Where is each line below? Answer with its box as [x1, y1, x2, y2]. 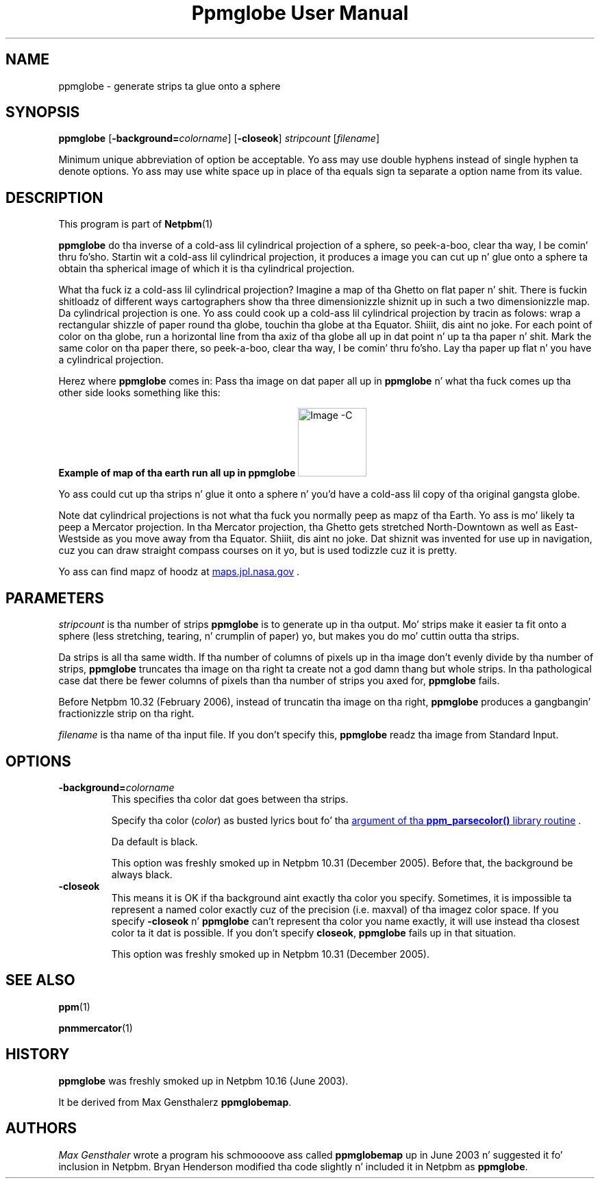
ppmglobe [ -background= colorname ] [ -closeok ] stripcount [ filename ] [58, 132, 380, 145]
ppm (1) [58, 1000, 90, 1013]
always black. [111, 868, 173, 880]
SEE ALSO [5, 971, 75, 989]
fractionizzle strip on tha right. [58, 708, 195, 720]
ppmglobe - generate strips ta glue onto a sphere [58, 80, 281, 92]
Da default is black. [111, 835, 198, 847]
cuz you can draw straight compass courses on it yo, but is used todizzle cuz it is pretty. [58, 544, 458, 557]
